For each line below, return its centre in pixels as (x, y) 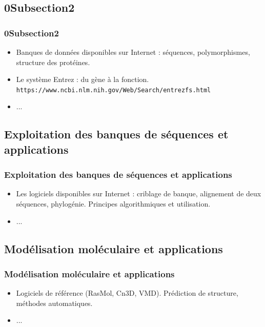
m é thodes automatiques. (54, 303)
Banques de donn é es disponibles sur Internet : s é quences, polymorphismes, (133, 52)
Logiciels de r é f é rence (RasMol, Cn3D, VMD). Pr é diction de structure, (127, 293)
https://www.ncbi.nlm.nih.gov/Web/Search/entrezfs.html (114, 90)
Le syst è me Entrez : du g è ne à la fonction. (83, 79)
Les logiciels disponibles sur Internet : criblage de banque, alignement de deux (139, 193)
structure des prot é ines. (53, 62)
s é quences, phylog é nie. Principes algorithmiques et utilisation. (113, 204)
